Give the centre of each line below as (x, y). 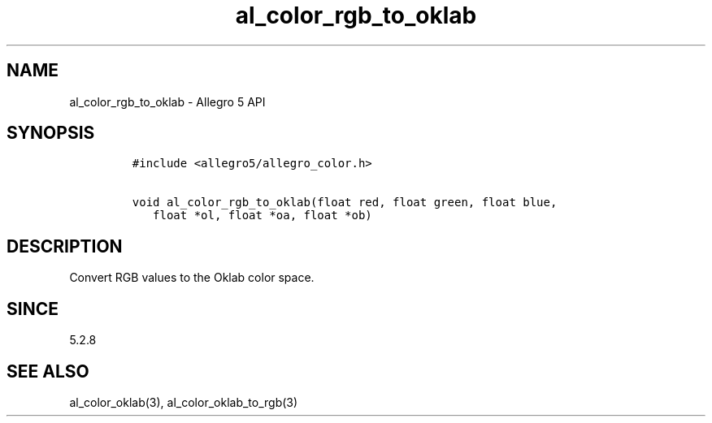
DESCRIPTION (65, 246)
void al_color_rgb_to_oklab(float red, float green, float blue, (345, 203)
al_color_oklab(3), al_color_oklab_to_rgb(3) (184, 402)
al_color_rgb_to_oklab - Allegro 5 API (167, 101)
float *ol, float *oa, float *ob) (263, 216)
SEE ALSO (48, 371)
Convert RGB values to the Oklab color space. (192, 278)
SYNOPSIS (51, 133)
